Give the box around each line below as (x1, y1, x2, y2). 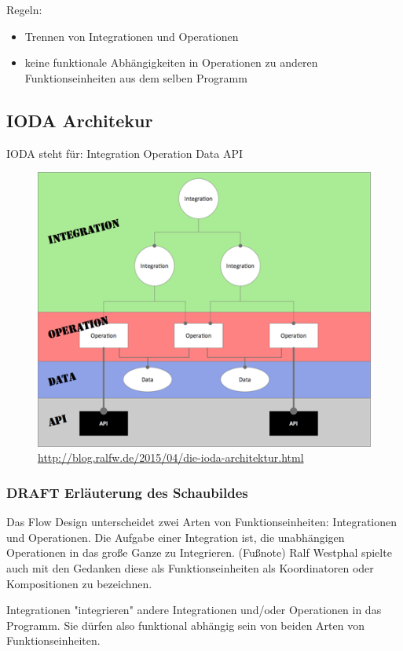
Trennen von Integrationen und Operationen (24, 27, 239, 44)
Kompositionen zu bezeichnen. (6, 575, 152, 591)
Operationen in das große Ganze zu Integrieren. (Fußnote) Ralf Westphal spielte (6, 544, 392, 561)
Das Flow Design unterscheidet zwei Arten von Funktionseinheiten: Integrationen (6, 514, 398, 530)
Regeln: (6, 2, 42, 17)
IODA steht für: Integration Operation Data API (6, 144, 244, 161)
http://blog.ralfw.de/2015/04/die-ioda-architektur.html (38, 449, 304, 466)
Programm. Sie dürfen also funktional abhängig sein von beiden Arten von (6, 616, 365, 633)
